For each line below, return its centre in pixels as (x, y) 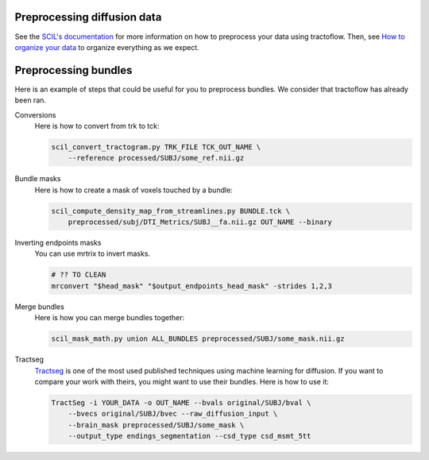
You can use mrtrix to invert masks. (93, 253)
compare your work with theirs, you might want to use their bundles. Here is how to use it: (182, 381)
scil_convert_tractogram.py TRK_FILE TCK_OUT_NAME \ (156, 147)
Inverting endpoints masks (58, 243)
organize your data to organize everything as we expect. (107, 47)
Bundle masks (38, 179)
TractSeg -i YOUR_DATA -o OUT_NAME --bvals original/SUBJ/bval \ (181, 402)
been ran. (31, 100)
